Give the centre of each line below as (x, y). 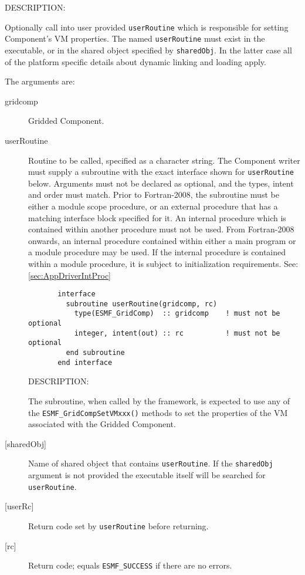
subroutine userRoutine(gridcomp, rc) (142, 304)
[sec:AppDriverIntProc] (70, 275)
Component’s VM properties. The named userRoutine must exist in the (135, 38)
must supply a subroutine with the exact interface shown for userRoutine (161, 172)
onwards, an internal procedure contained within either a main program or (162, 240)
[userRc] (19, 506)
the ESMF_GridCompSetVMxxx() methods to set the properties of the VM (158, 412)
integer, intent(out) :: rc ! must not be (177, 333)
